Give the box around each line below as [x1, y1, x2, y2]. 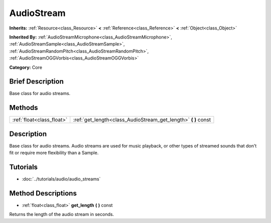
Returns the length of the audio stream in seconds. [9, 211, 114, 217]
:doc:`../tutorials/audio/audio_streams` [22, 176, 101, 182]
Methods [9, 103, 38, 112]
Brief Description [9, 77, 64, 86]
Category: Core [9, 64, 43, 70]
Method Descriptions [9, 189, 77, 197]
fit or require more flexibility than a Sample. [9, 150, 99, 156]
